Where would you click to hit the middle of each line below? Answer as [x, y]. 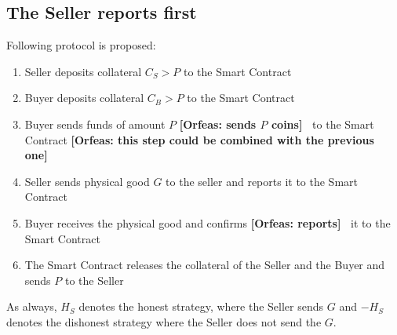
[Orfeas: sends [218, 124]
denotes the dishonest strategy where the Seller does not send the [164, 321]
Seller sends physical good [87, 181]
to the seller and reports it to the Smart [262, 181]
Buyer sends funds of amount [95, 124]
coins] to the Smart [322, 124]
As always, [32, 306]
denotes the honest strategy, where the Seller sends [201, 306]
